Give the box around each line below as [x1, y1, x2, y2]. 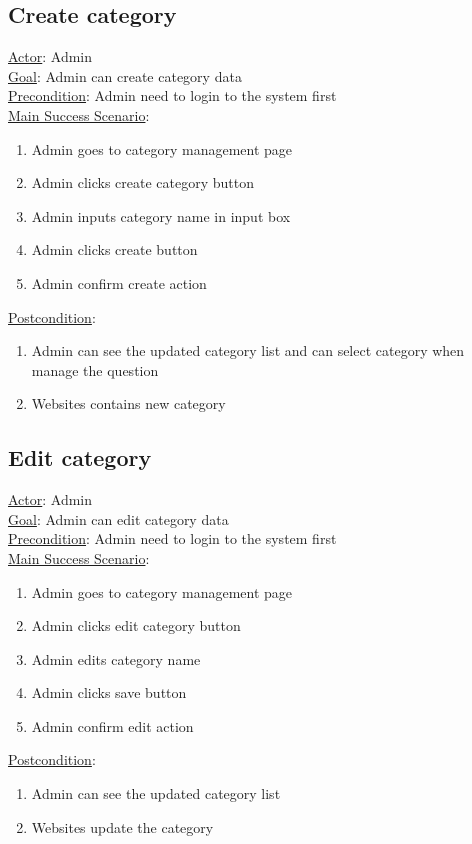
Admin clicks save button [31, 682, 187, 703]
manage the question [31, 359, 159, 380]
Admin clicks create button [31, 239, 198, 260]
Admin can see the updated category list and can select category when [31, 340, 465, 361]
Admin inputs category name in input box [31, 205, 291, 226]
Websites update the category [31, 816, 214, 837]
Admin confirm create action [31, 272, 207, 293]
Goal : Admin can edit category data [8, 508, 229, 529]
